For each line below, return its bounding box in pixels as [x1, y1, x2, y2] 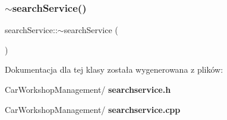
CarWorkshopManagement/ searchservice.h [5, 83, 171, 95]
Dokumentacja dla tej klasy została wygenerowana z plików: [5, 63, 223, 76]
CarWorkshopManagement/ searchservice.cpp [5, 103, 181, 115]
